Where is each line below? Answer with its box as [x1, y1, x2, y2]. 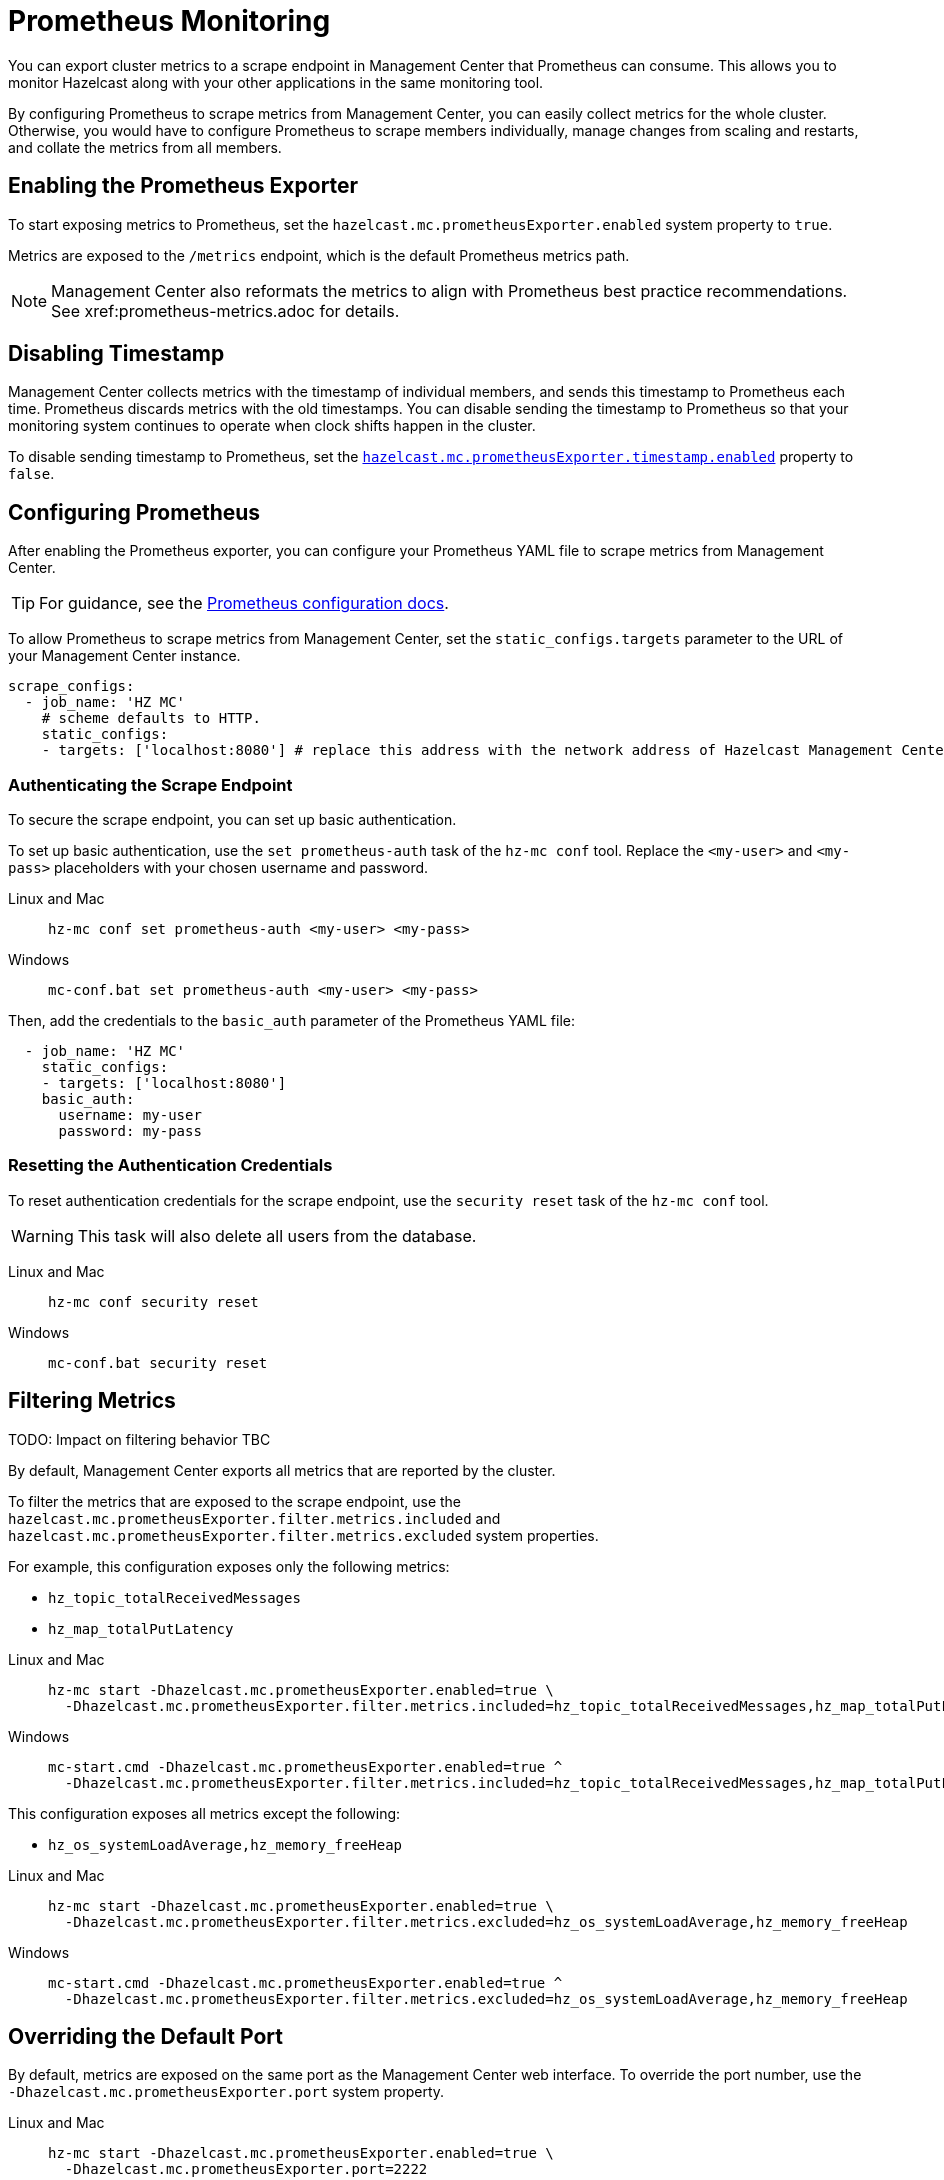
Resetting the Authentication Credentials [8, 1155, 333, 1176]
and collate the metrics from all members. [8, 138, 282, 156]
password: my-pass [58, 1123, 202, 1140]
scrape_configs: [8, 678, 135, 695]
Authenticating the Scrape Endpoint [8, 774, 293, 795]
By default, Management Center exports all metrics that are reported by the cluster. [8, 1461, 556, 1479]
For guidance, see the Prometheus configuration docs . [39, 593, 449, 614]
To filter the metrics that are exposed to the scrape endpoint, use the [8, 1492, 461, 1510]
